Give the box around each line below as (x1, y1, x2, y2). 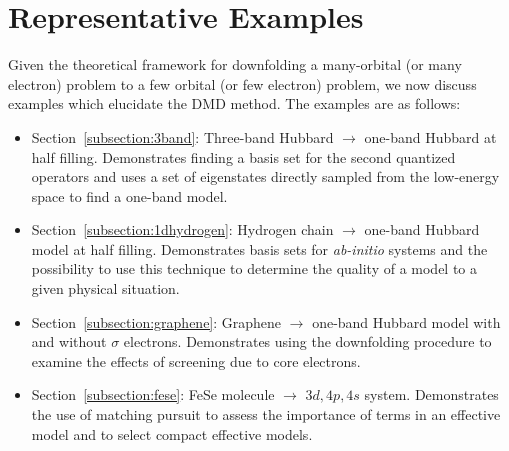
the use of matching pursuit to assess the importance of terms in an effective (31, 404, 501, 425)
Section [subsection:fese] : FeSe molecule (31, 384, 275, 405)
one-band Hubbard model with (312, 311, 501, 332)
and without (31, 331, 107, 352)
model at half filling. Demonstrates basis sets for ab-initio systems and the (31, 238, 488, 259)
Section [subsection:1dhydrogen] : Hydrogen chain (31, 219, 334, 240)
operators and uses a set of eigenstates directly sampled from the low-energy (31, 166, 500, 187)
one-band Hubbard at (364, 126, 497, 147)
